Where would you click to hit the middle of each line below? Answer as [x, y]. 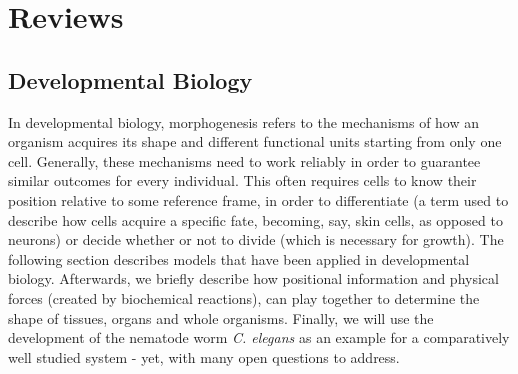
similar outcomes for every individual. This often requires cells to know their [242, 180]
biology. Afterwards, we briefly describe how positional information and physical [253, 278]
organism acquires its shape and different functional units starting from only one [255, 141]
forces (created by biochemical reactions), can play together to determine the [244, 297]
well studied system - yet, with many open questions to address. [204, 356]
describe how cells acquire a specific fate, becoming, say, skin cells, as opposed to [255, 219]
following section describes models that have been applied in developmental [239, 258]
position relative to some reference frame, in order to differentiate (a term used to [258, 199]
